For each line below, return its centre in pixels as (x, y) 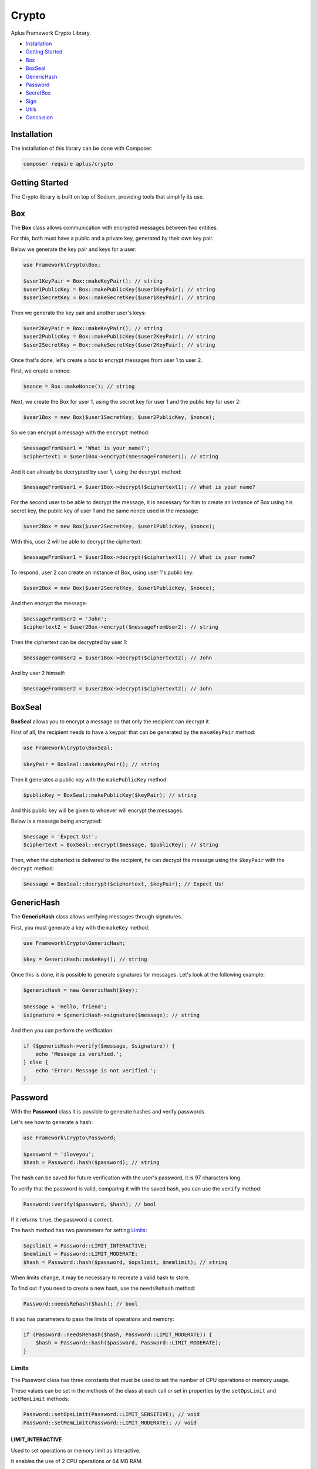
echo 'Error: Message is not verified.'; (96, 1070)
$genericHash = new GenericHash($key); (80, 990)
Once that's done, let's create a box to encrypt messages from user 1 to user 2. (107, 360)
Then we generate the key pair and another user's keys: (78, 313)
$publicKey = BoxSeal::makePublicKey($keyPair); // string (110, 795)
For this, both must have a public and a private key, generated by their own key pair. (112, 239)
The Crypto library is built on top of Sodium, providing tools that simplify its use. (107, 196)
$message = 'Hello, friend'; (65, 1007)
